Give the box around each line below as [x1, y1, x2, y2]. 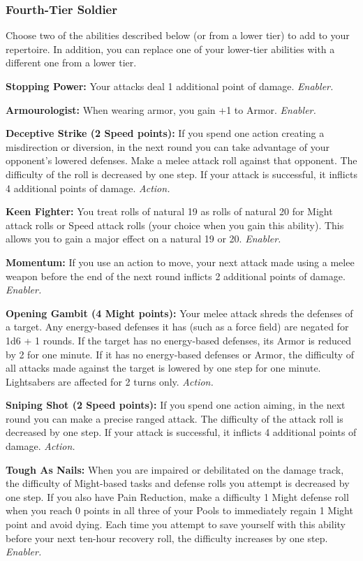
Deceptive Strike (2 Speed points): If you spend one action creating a [6, 126, 325, 140]
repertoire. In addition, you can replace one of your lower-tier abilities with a [6, 41, 335, 56]
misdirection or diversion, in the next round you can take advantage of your [6, 139, 329, 154]
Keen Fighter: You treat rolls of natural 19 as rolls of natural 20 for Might [6, 204, 333, 219]
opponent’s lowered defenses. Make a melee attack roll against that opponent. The [6, 153, 357, 168]
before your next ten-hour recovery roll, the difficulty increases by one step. [6, 530, 328, 545]
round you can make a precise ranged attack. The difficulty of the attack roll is [6, 411, 343, 425]
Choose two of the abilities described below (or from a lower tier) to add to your [6, 28, 350, 43]
